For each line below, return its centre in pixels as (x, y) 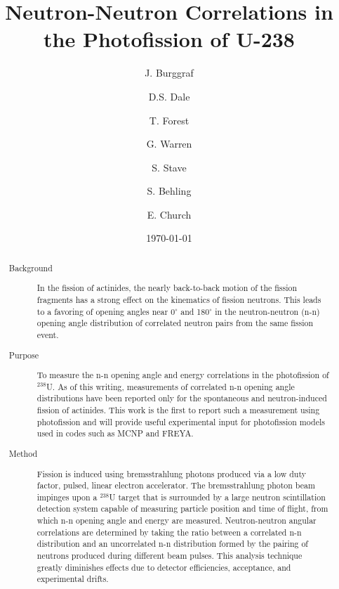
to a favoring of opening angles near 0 (106, 311)
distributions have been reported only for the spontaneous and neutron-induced (182, 398)
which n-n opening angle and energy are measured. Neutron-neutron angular (177, 520)
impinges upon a (67, 497)
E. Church (169, 214)
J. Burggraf (169, 73)
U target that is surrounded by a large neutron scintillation (217, 497)
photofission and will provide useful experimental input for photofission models (181, 421)
